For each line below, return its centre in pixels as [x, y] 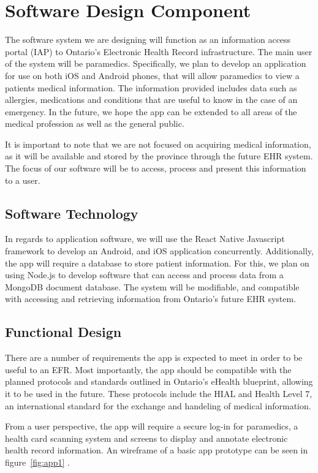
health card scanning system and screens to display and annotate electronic [146, 438]
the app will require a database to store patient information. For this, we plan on [157, 263]
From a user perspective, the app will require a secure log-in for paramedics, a [152, 426]
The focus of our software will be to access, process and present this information [156, 168]
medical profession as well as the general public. [95, 123]
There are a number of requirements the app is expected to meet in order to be [154, 358]
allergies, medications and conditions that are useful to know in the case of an [151, 100]
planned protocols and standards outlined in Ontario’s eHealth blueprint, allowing [159, 381]
